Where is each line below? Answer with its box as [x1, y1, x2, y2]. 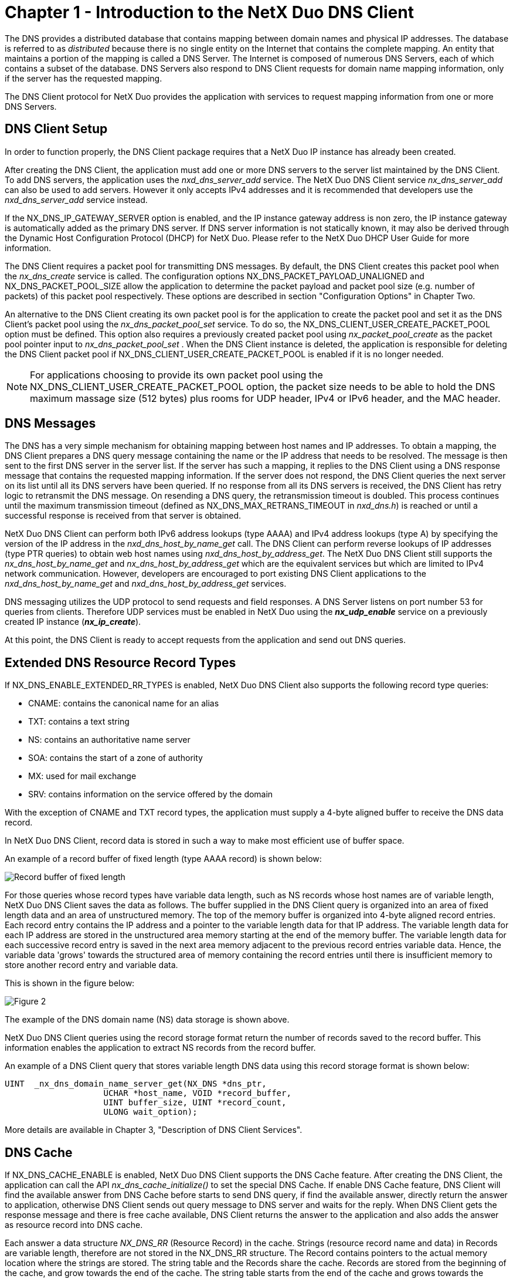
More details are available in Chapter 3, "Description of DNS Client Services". [5, 1125, 303, 1135]
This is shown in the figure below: [5, 978, 135, 989]
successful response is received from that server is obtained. [5, 510, 242, 521]
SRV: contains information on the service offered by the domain [28, 789, 273, 800]
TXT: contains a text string [28, 716, 130, 727]
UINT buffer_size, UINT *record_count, [103, 1098, 287, 1108]
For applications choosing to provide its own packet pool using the [30, 368, 323, 381]
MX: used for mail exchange [28, 771, 137, 781]
